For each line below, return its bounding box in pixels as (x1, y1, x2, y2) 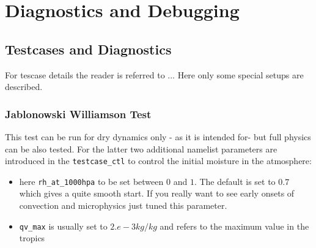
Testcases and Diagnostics (5, 39, 172, 58)
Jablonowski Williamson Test (5, 106, 152, 121)
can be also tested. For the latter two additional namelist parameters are (5, 142, 277, 155)
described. (5, 80, 43, 93)
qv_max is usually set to (19, 219, 108, 232)
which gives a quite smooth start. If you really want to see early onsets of (19, 187, 295, 200)
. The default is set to (194, 175, 276, 187)
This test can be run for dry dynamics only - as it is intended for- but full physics (5, 130, 311, 143)
